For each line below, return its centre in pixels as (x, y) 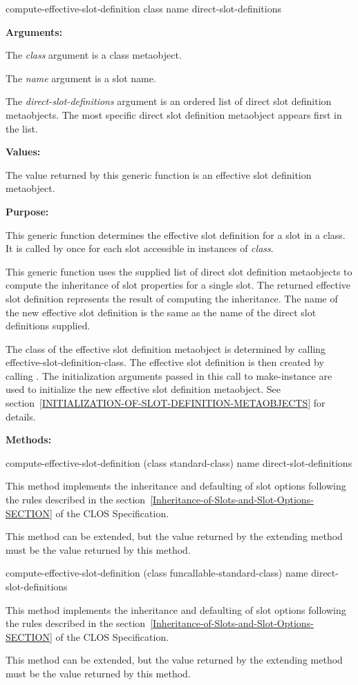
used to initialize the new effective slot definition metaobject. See (143, 389)
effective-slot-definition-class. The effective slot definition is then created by (165, 362)
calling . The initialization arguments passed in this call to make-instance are (169, 375)
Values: (23, 152)
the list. (22, 128)
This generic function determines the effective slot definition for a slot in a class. (176, 234)
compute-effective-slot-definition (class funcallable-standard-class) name (157, 573)
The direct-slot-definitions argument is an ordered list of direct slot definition (169, 101)
